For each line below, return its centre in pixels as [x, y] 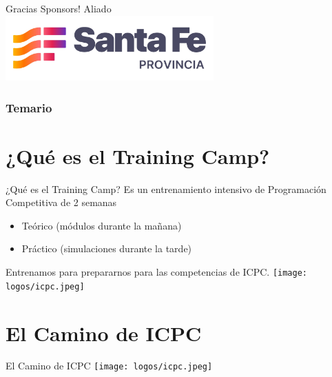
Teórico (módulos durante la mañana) [102, 225]
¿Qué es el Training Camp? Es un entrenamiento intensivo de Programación [166, 188]
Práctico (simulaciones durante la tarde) [107, 248]
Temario [29, 107]
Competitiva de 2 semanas [61, 202]
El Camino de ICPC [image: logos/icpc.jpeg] [109, 366]
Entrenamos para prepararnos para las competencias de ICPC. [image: [156, 272]
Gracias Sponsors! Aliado [59, 8]
